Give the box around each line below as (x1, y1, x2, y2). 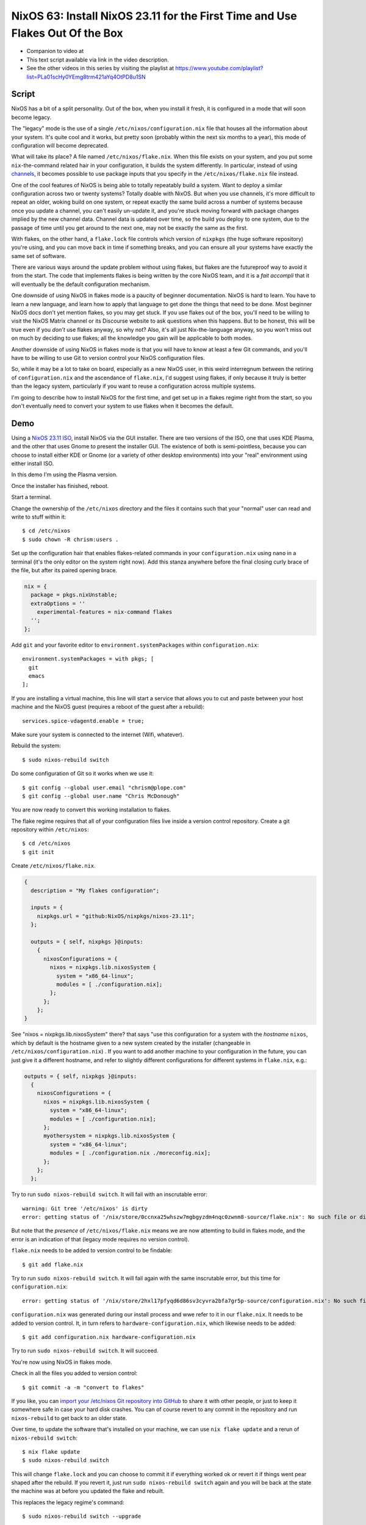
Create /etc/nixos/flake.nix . (11, 862, 96, 869)
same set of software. (11, 252, 66, 259)
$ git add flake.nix (22, 1261, 84, 1268)
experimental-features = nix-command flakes (37, 609, 173, 615)
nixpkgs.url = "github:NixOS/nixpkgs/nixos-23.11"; (37, 913, 195, 919)
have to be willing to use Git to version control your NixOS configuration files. (11, 354, 206, 361)
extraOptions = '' (30, 600, 85, 607)
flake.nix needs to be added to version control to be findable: (11, 1247, 173, 1254)
